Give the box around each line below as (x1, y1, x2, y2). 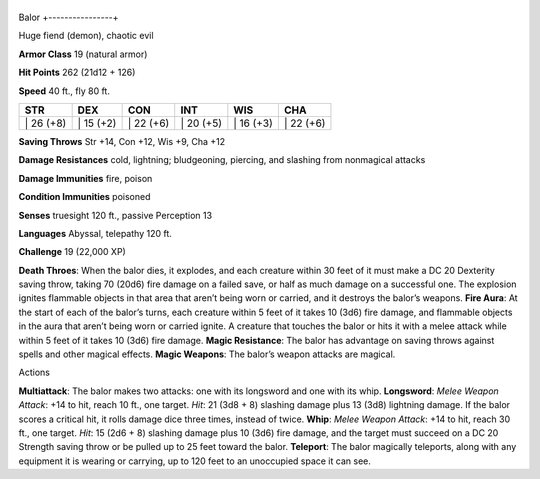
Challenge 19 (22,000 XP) (18, 246, 127, 258)
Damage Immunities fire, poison (18, 172, 153, 184)
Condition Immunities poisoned (18, 191, 151, 203)
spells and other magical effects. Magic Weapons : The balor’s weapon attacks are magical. (18, 348, 396, 360)
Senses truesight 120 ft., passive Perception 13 (18, 209, 213, 221)
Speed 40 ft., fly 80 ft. (18, 85, 110, 97)
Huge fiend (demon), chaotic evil (18, 30, 154, 42)
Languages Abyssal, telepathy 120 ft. (18, 227, 172, 239)
